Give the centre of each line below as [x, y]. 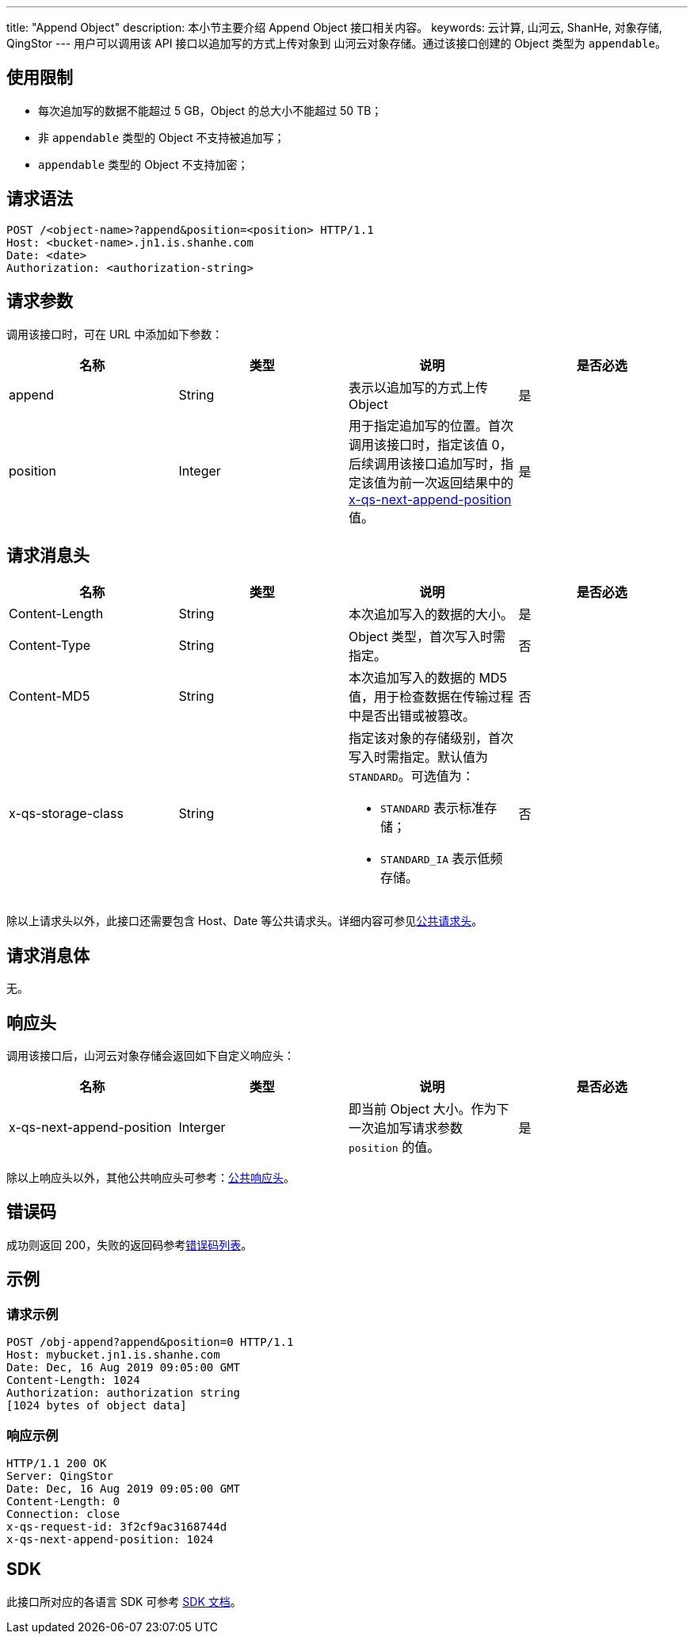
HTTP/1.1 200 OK [57, 1463]
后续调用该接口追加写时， [425, 463]
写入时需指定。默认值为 [419, 757]
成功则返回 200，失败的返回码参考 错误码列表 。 [130, 1244]
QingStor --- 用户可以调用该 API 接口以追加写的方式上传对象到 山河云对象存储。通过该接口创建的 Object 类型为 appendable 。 [336, 43]
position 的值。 [395, 1147]
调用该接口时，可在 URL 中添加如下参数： [115, 334]
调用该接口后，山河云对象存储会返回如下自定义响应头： [151, 1056]
